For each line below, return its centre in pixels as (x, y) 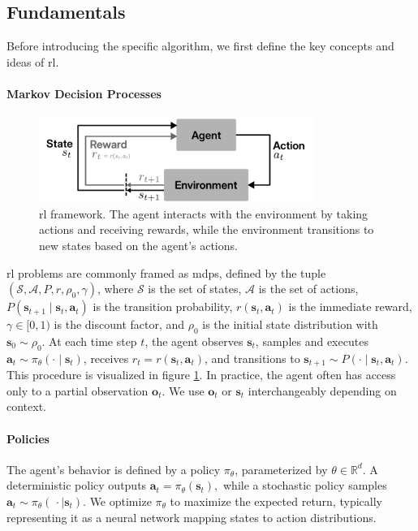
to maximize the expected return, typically (276, 501)
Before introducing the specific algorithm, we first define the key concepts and (200, 46)
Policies (28, 438)
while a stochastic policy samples (305, 485)
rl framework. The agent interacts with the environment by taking (204, 213)
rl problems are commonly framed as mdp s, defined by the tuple (166, 272)
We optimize (121, 501)
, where (115, 289)
